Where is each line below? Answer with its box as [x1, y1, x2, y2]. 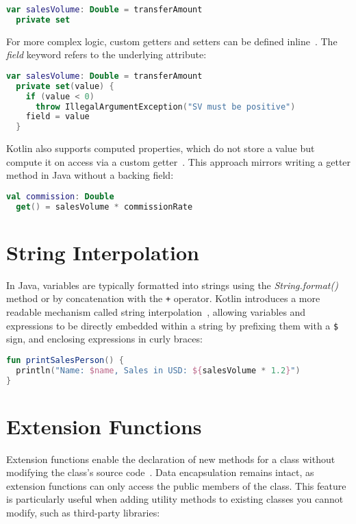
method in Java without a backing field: [6, 168, 174, 182]
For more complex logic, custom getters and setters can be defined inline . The [6, 34, 338, 48]
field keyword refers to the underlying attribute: [6, 47, 207, 62]
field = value [25, 112, 90, 122]
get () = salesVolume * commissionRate [16, 201, 193, 212]
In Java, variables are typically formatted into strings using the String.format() [6, 277, 338, 292]
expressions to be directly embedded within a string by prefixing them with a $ [6, 318, 339, 332]
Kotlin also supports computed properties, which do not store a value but [6, 141, 315, 155]
